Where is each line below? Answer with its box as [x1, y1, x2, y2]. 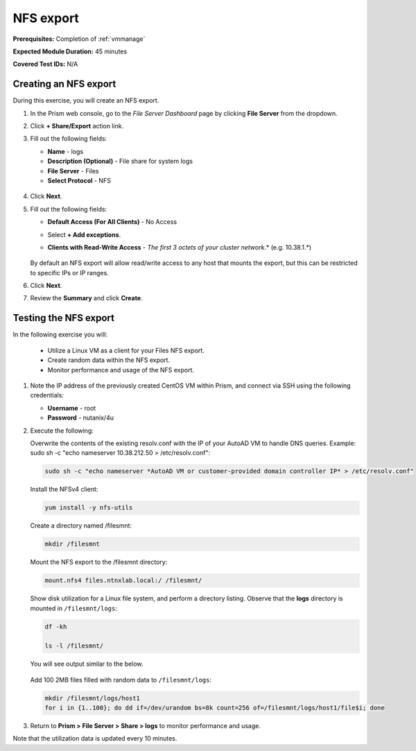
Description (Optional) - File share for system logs [47, 157, 193, 166]
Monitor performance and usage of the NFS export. [47, 365, 194, 374]
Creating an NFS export [12, 78, 116, 90]
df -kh [44, 623, 67, 630]
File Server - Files [47, 166, 99, 175]
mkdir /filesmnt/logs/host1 [44, 694, 140, 702]
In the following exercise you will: [12, 330, 107, 339]
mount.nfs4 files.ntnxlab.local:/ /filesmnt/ [44, 576, 202, 585]
